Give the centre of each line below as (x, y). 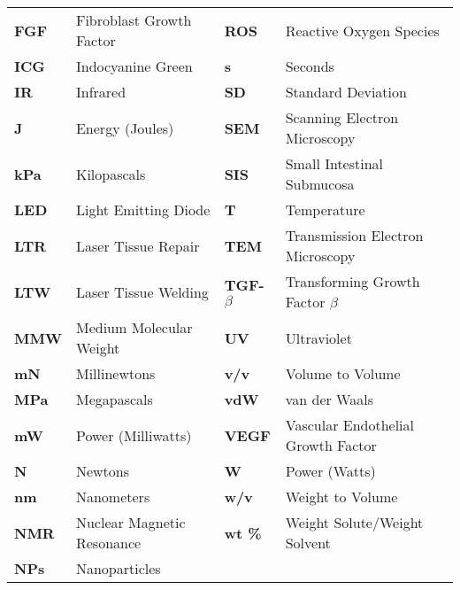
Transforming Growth (353, 281)
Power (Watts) (330, 471)
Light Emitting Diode (143, 210)
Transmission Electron (354, 235)
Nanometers (113, 497)
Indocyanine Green (134, 66)
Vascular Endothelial (349, 425)
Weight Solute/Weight (354, 522)
